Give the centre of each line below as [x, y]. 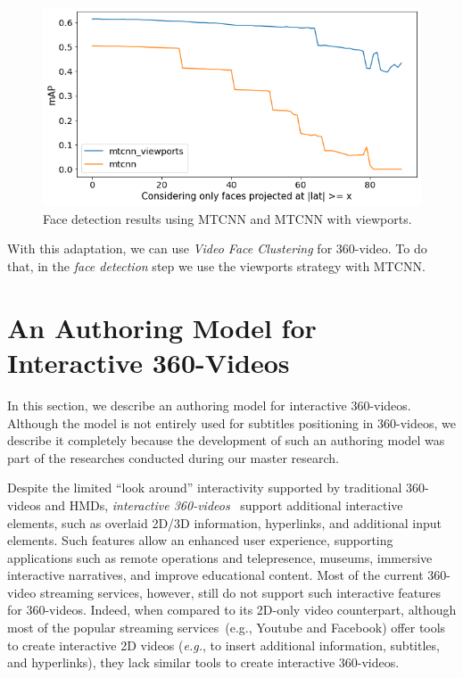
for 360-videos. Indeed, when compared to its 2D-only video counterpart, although [232, 610]
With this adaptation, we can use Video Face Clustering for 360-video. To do [217, 248]
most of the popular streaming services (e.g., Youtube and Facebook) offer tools [227, 628]
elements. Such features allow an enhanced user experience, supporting [200, 540]
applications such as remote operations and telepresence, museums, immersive [220, 557]
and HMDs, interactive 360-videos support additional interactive [224, 504]
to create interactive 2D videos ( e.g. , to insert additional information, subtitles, [223, 645]
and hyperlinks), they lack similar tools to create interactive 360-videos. [203, 662]
